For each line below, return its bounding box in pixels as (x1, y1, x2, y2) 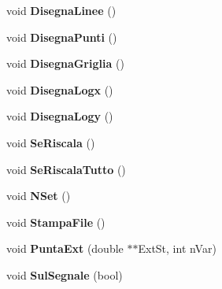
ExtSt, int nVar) (138, 240, 216, 257)
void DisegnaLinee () (6, 2, 117, 18)
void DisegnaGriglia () (6, 55, 124, 72)
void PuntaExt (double (6, 240, 124, 257)
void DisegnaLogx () (6, 81, 113, 98)
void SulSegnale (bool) (6, 266, 123, 283)
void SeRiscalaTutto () (6, 161, 126, 177)
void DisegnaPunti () (6, 28, 117, 45)
